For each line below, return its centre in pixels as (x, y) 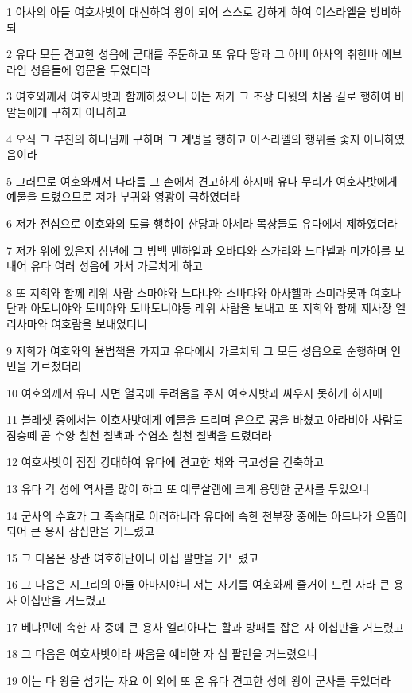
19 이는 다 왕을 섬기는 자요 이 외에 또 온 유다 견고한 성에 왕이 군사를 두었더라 (199, 680)
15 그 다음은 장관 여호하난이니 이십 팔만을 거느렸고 (133, 557)
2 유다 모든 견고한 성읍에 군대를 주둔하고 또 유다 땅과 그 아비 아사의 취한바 (192, 54)
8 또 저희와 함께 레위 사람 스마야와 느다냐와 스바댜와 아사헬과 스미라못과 (187, 292)
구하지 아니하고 (89, 111)
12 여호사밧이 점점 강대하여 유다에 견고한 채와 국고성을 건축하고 (165, 462)
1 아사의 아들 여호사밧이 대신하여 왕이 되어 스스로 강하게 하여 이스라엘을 (187, 11)
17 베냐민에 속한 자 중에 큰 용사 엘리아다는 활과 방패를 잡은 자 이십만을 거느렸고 (205, 626)
